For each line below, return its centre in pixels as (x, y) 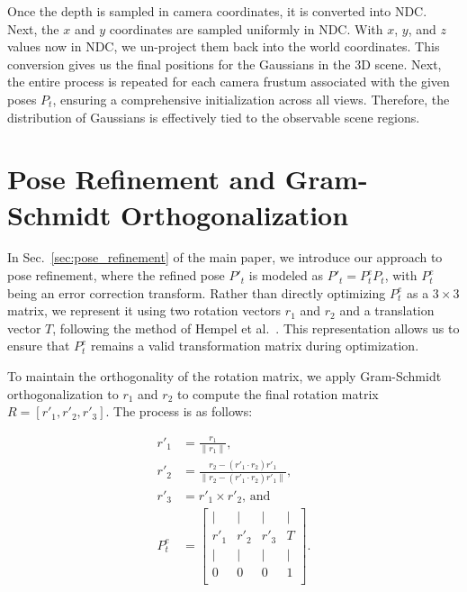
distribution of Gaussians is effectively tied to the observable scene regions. (214, 117)
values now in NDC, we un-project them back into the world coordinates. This (224, 46)
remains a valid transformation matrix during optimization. (255, 346)
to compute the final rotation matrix (278, 393)
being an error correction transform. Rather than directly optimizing (197, 292)
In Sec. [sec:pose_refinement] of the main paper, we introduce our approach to (225, 257)
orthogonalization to (63, 393)
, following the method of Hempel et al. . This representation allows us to (256, 328)
